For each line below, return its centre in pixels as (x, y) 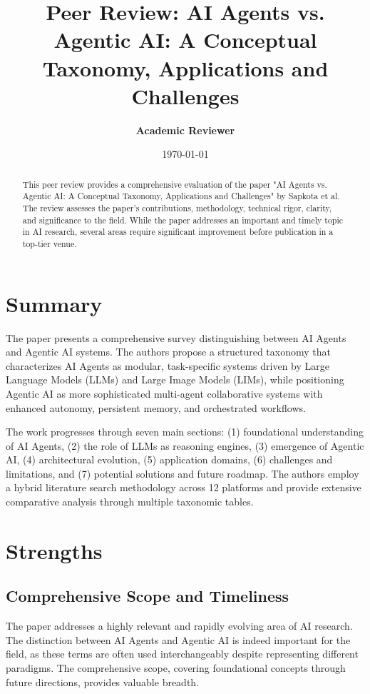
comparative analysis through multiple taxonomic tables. (130, 502)
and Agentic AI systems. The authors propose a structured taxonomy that (168, 352)
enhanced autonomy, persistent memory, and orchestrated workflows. (156, 407)
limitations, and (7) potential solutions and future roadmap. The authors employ (183, 473)
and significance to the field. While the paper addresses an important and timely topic (183, 220)
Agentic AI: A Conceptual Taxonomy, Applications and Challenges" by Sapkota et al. (181, 196)
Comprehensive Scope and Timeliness (148, 596)
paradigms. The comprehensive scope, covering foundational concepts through (176, 668)
